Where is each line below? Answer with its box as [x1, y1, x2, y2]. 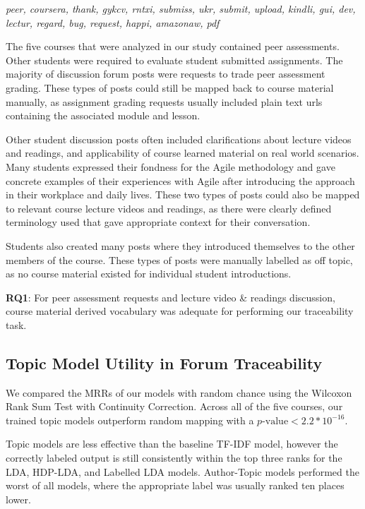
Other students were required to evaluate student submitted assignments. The [6, 52, 343, 67]
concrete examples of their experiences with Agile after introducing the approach [6, 173, 355, 188]
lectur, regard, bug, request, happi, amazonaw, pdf [6, 15, 220, 30]
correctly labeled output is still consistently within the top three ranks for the [6, 450, 342, 465]
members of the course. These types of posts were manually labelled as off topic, [6, 252, 353, 267]
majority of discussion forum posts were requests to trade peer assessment [6, 66, 325, 81]
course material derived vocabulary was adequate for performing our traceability [6, 304, 354, 318]
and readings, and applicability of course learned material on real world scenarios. [6, 145, 359, 160]
